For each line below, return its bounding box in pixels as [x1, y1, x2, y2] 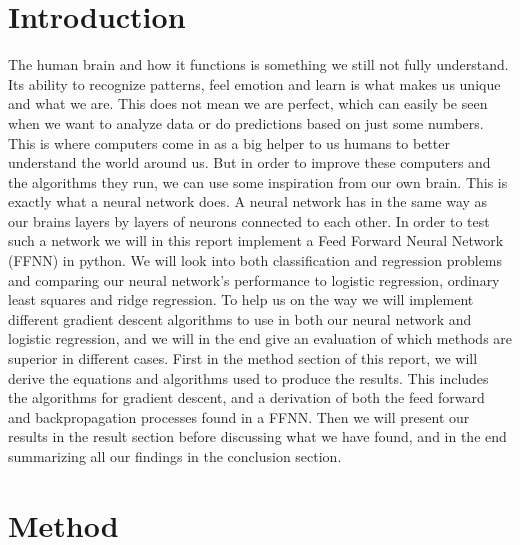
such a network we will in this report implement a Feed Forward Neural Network [8, 230, 504, 251]
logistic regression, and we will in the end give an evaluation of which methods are [8, 328, 513, 349]
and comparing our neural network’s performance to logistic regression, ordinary [8, 269, 500, 290]
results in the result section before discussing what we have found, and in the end [8, 426, 507, 447]
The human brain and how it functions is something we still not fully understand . [8, 54, 509, 75]
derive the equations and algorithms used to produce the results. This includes [8, 367, 489, 388]
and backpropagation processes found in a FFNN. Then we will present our [8, 406, 470, 427]
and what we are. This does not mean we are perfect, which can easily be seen [8, 93, 488, 114]
